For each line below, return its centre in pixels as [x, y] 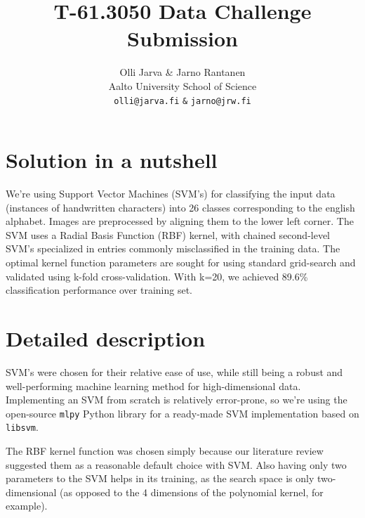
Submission [182, 38]
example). [27, 506]
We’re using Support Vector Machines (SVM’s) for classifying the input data [171, 194]
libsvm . [22, 427]
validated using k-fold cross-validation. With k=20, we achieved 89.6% [157, 276]
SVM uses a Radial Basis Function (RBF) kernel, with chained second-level [168, 234]
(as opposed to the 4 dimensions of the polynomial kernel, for [192, 492]
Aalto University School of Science [182, 85]
